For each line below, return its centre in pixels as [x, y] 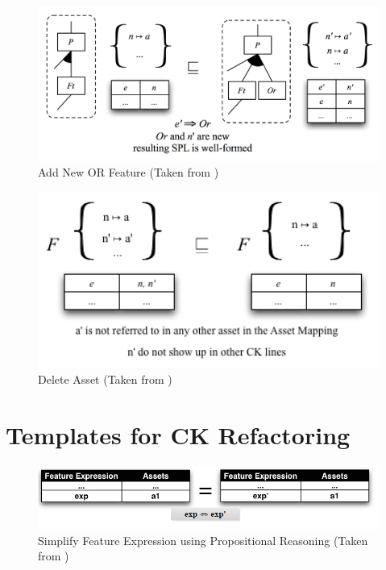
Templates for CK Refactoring [178, 434]
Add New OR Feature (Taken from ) [129, 172]
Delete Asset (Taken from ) [105, 379]
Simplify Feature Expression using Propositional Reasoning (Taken [203, 540]
